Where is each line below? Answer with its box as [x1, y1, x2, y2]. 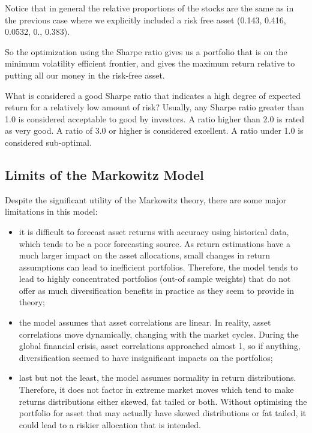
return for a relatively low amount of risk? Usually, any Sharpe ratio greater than [5, 101, 304, 113]
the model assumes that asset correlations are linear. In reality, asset [19, 316, 271, 329]
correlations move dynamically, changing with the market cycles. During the [19, 327, 299, 340]
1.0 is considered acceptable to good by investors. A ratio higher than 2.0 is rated [5, 112, 305, 125]
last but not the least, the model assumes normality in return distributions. [19, 371, 296, 384]
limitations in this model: [5, 205, 98, 218]
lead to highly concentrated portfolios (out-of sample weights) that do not [19, 272, 291, 285]
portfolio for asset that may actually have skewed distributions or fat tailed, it [19, 407, 307, 419]
